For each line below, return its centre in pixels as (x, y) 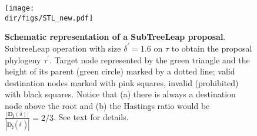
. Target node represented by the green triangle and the (150, 59)
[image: (20, 8)
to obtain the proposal (212, 48)
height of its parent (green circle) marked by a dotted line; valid (120, 71)
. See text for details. (91, 117)
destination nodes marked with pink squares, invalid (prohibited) (122, 82)
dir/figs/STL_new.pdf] (49, 18)
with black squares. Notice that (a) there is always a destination (120, 94)
